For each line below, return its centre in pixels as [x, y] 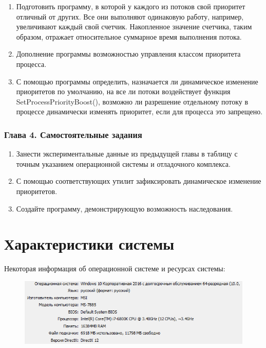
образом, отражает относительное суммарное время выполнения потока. [129, 36]
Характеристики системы [89, 244]
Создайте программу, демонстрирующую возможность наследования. [125, 208]
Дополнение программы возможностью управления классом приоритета [128, 54]
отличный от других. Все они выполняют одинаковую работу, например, [130, 16]
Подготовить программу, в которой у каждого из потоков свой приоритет [131, 6]
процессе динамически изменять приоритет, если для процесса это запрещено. [139, 111]
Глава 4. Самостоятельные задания [73, 134]
